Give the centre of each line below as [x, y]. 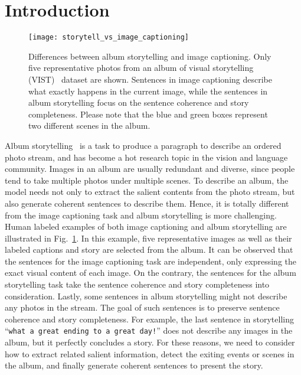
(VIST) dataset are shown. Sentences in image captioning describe [150, 79]
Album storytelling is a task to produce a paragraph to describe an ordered [143, 145]
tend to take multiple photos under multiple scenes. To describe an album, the [147, 180]
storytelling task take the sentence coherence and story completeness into [137, 284]
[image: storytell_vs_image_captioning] [109, 37]
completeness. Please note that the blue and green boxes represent [148, 114]
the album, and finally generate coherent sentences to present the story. [134, 365]
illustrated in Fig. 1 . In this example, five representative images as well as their [148, 238]
